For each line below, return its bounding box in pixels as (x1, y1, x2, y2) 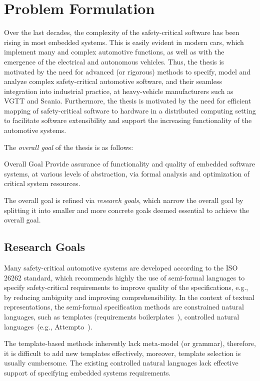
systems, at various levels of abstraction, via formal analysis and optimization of (4, 168, 250, 178)
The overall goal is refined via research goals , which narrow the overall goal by (4, 195, 243, 205)
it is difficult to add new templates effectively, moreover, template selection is (4, 347, 241, 358)
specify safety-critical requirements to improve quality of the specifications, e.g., (4, 282, 248, 292)
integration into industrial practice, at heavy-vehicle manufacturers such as (4, 85, 233, 96)
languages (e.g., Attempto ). (4, 321, 92, 331)
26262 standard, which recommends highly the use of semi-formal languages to (4, 272, 245, 282)
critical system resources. (4, 178, 80, 188)
